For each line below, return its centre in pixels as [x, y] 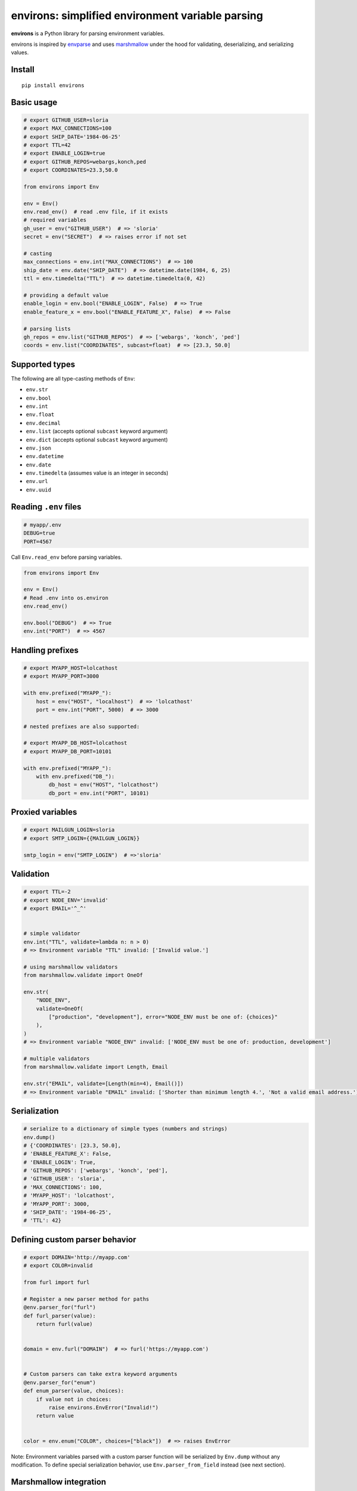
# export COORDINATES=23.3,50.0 [71, 170]
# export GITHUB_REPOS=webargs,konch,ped [85, 162]
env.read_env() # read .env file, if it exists [96, 212]
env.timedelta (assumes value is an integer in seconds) [97, 473]
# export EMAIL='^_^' [55, 908]
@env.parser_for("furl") [60, 1307]
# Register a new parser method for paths [86, 1299]
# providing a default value [66, 295]
